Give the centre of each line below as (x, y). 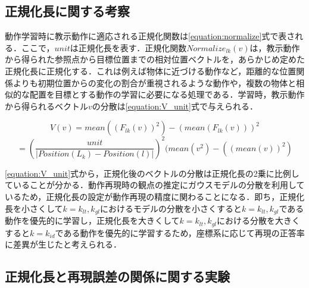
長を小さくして (34, 208)
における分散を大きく (259, 220)
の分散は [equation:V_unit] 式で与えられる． (175, 106)
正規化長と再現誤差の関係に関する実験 (117, 276)
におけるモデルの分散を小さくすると (171, 208)
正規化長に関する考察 (67, 11)
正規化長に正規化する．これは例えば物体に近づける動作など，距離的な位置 (151, 71)
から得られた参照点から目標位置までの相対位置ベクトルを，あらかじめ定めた (155, 59)
